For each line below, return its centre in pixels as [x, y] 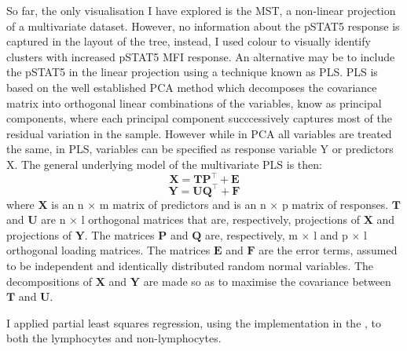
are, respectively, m [251, 234]
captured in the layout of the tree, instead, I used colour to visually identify [189, 41]
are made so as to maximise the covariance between [267, 281]
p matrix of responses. [335, 204]
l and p [331, 234]
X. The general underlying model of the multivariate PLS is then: [164, 164]
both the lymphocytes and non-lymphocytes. [114, 338]
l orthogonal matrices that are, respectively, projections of [221, 219]
